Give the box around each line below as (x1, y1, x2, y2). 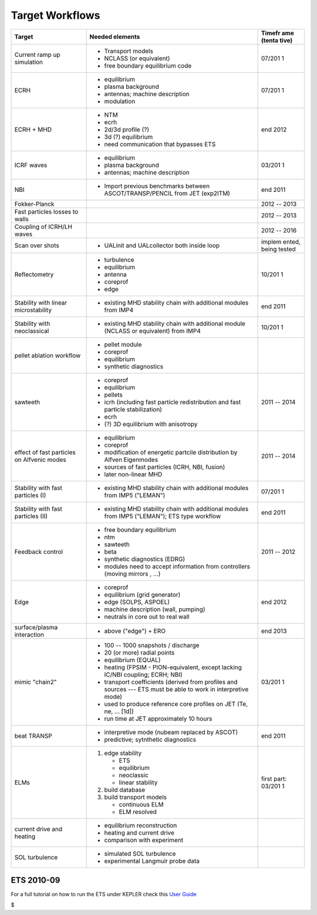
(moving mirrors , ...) (104, 569, 161, 578)
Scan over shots (14, 241, 60, 249)
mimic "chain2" (14, 678, 57, 686)
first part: (261, 775, 287, 783)
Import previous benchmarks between (104, 182, 210, 190)
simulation (14, 58, 43, 66)
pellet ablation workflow (14, 351, 81, 359)
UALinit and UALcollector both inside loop (104, 241, 220, 249)
